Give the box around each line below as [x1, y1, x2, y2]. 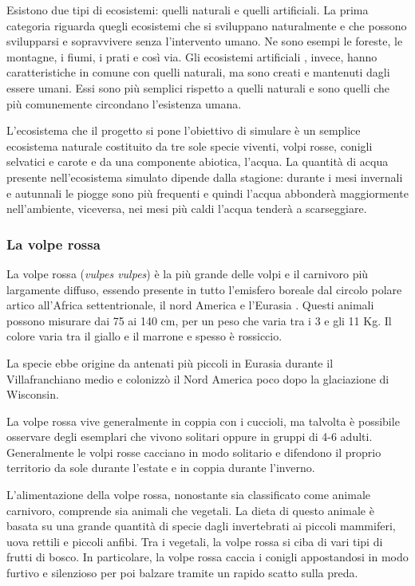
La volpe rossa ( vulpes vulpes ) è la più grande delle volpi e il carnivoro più [6, 265, 369, 281]
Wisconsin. [6, 386, 59, 403]
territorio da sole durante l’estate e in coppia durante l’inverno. [6, 459, 315, 476]
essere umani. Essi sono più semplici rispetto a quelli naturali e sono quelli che [6, 79, 390, 96]
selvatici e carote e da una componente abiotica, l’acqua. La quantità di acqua [6, 153, 389, 170]
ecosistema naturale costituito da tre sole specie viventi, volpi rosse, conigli [6, 137, 373, 154]
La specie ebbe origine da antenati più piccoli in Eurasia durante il [6, 354, 334, 371]
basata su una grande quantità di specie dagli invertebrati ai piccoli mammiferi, [6, 517, 396, 534]
